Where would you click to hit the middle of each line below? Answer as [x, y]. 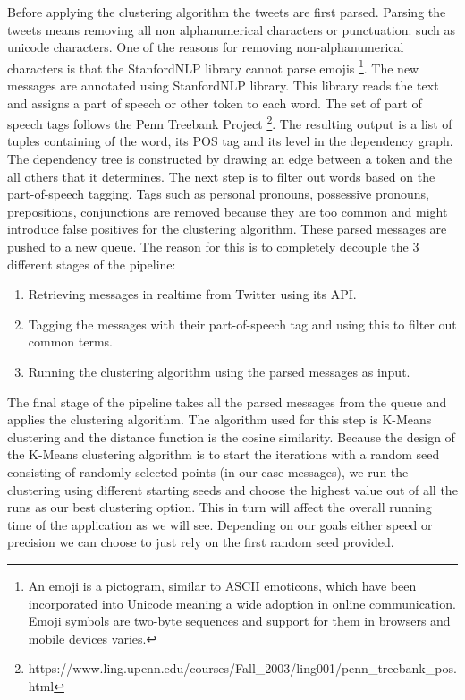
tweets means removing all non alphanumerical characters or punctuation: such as [232, 29]
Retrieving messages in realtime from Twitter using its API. [192, 294]
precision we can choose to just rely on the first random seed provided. [201, 542]
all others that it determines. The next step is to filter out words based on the [221, 176]
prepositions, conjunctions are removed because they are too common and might [228, 211]
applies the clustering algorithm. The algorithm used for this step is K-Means [220, 419]
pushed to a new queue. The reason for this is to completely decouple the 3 [213, 247]
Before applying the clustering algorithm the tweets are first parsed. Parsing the [227, 12]
